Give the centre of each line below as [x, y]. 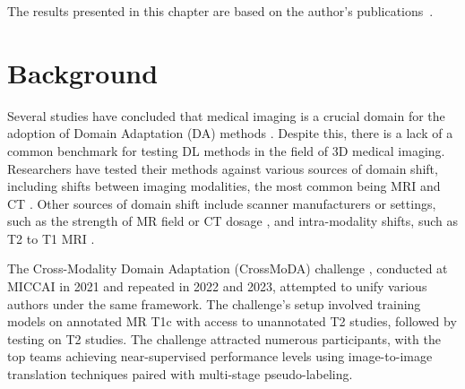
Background [83, 72]
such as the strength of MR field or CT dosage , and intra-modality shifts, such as [232, 221]
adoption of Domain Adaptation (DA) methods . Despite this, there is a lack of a [230, 133]
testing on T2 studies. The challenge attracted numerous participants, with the [224, 338]
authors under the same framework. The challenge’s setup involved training [214, 303]
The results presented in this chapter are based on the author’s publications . [220, 11]
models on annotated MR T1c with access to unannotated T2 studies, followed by [232, 321]
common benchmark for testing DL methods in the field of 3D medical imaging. [226, 150]
